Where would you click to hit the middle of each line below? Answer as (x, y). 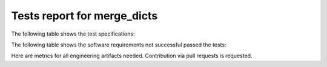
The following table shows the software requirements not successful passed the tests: (119, 45)
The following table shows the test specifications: (73, 34)
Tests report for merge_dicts (84, 16)
